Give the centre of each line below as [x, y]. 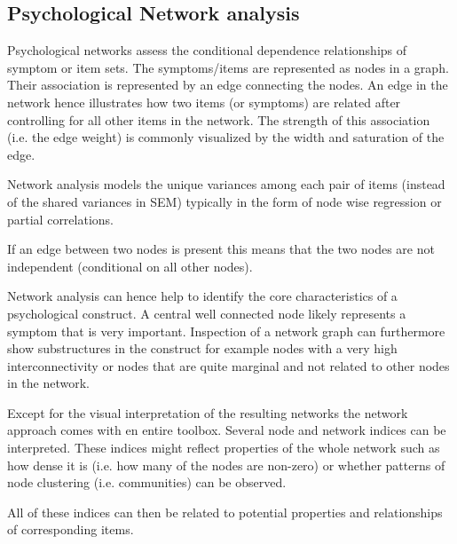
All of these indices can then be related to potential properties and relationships [225, 512]
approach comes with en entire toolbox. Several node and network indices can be [227, 430]
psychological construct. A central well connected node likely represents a [207, 313]
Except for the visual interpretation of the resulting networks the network [208, 412]
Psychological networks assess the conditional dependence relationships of [207, 50]
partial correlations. [60, 219]
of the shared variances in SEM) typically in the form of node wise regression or [225, 201]
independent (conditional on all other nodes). [130, 266]
